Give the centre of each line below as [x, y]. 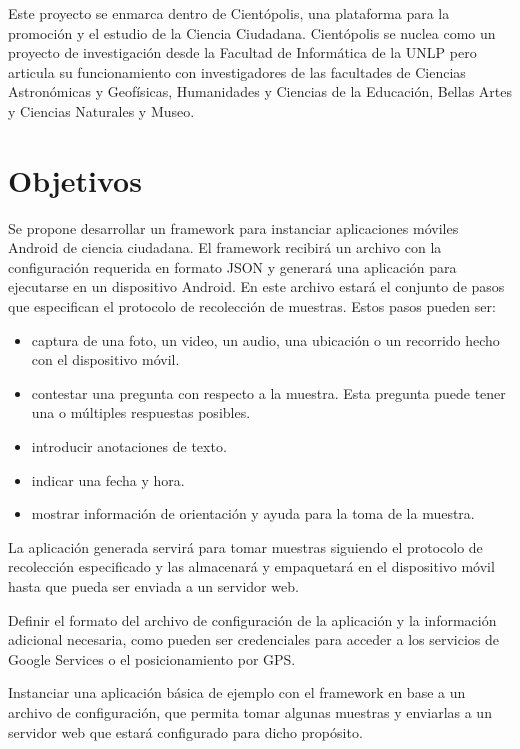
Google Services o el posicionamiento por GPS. [152, 658]
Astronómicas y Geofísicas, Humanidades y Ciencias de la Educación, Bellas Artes [260, 91]
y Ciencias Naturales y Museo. [101, 110]
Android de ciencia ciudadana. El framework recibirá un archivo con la [225, 247]
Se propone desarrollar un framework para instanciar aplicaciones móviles [233, 227]
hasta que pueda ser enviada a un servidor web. [153, 586]
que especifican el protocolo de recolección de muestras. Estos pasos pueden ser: [252, 306]
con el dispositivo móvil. [105, 359]
